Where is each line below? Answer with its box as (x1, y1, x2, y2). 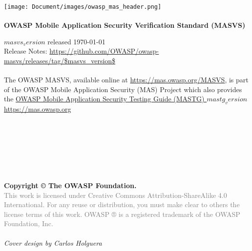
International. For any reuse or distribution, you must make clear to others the (4, 199, 240, 210)
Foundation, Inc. (4, 218, 53, 229)
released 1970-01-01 (47, 36, 105, 46)
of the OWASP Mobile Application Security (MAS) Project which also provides (4, 84, 242, 94)
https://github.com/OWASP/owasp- (49, 46, 159, 56)
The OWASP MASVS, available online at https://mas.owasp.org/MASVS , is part (4, 75, 249, 85)
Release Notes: (4, 46, 47, 56)
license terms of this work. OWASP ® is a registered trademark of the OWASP (4, 209, 240, 219)
